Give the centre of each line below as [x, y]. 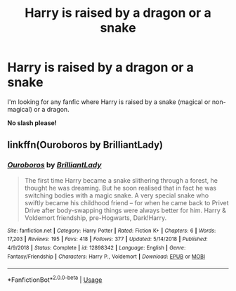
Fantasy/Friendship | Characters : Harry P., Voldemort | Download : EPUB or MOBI [106, 257]
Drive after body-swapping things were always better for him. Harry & [125, 210]
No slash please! [32, 123]
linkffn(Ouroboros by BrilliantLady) [85, 145]
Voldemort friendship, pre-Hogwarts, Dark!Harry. [96, 218]
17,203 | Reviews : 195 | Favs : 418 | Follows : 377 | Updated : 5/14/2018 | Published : [108, 239]
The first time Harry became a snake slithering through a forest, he [121, 180]
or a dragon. [52, 109]
